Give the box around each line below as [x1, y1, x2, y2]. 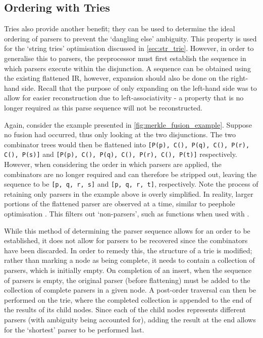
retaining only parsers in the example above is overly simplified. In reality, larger [4, 188, 253, 199]
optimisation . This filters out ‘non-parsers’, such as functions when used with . [4, 208, 249, 219]
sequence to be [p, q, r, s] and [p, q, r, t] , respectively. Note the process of [4, 179, 258, 189]
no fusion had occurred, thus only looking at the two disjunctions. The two [4, 129, 236, 140]
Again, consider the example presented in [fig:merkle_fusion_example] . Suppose [4, 119, 252, 130]
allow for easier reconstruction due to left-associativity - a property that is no [4, 92, 244, 103]
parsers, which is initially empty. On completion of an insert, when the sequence [4, 265, 252, 275]
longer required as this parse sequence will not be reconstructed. [4, 102, 202, 112]
